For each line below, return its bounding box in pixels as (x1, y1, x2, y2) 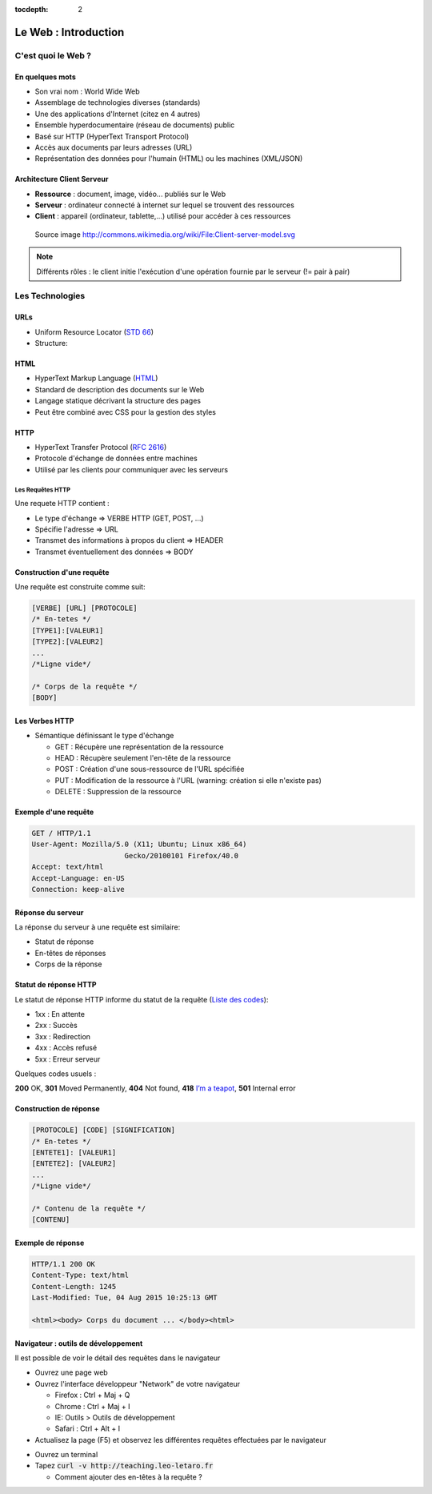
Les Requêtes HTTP (14, 485, 71, 494)
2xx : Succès (34, 1021, 78, 1030)
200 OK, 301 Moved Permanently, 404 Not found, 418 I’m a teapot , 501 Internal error (14, 1083, 296, 1093)
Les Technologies (14, 291, 86, 302)
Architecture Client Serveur (14, 175, 109, 184)
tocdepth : (14, 5, 49, 14)
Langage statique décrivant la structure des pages (34, 396, 202, 406)
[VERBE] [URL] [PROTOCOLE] (31, 604, 138, 612)
